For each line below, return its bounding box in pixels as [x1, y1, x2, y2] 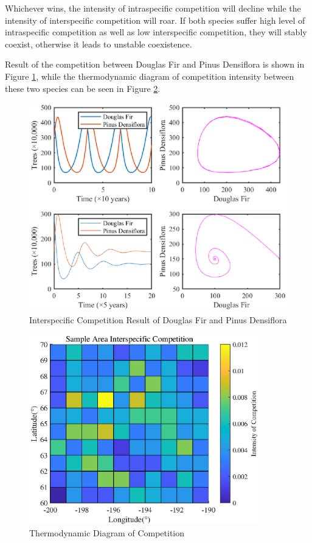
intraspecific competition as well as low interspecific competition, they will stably [5, 26, 307, 38]
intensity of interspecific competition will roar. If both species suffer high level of [5, 13, 305, 26]
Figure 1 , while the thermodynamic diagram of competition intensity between [5, 69, 294, 82]
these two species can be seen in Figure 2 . [5, 82, 161, 94]
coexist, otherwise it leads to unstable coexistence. [5, 37, 192, 50]
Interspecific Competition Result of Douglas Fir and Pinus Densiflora [29, 313, 287, 326]
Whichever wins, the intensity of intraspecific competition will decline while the [5, 2, 301, 14]
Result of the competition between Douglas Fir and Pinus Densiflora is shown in [5, 58, 305, 71]
